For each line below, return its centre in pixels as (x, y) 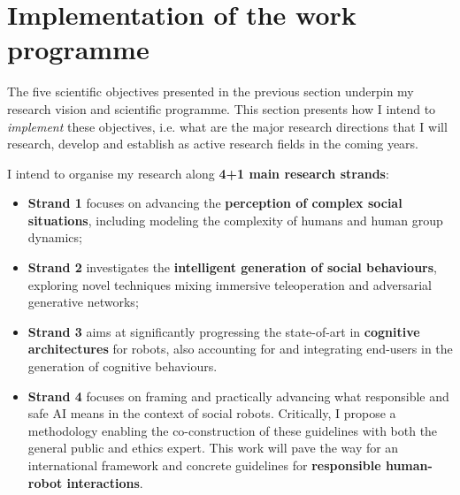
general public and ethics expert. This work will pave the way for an (213, 448)
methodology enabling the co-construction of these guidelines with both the (233, 430)
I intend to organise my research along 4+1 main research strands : (198, 173)
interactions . (105, 482)
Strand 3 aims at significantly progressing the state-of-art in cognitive (224, 331)
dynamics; (55, 237)
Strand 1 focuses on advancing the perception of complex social (215, 203)
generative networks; (83, 302)
